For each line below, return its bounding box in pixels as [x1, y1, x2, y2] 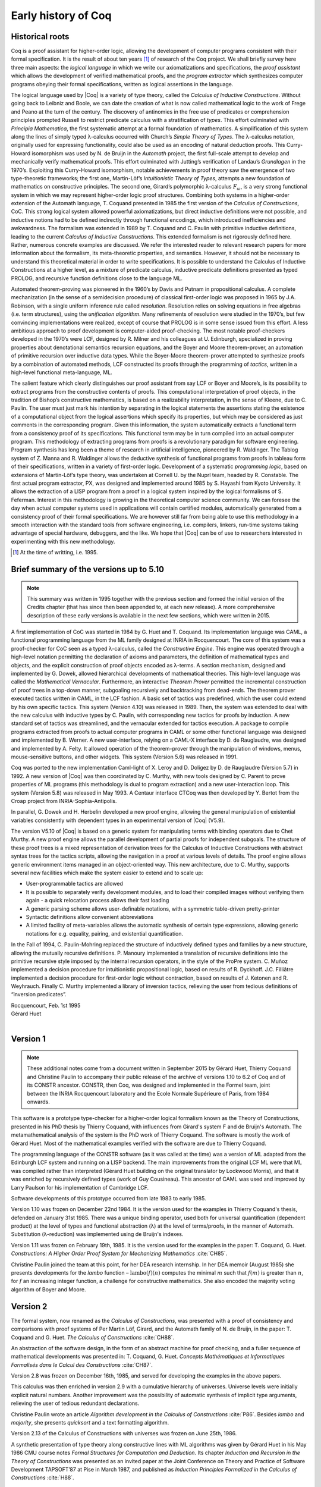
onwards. [27, 1098, 51, 1106]
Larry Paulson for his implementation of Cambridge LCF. [11, 1184, 149, 1191]
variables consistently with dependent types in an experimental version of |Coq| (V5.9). [11, 817, 225, 824]
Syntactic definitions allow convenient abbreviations [26, 913, 154, 920]
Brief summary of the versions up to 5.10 [11, 564, 165, 574]
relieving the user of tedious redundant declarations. [11, 1400, 140, 1407]
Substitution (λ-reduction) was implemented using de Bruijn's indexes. [11, 1231, 184, 1238]
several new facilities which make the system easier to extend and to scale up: [11, 869, 203, 877]
